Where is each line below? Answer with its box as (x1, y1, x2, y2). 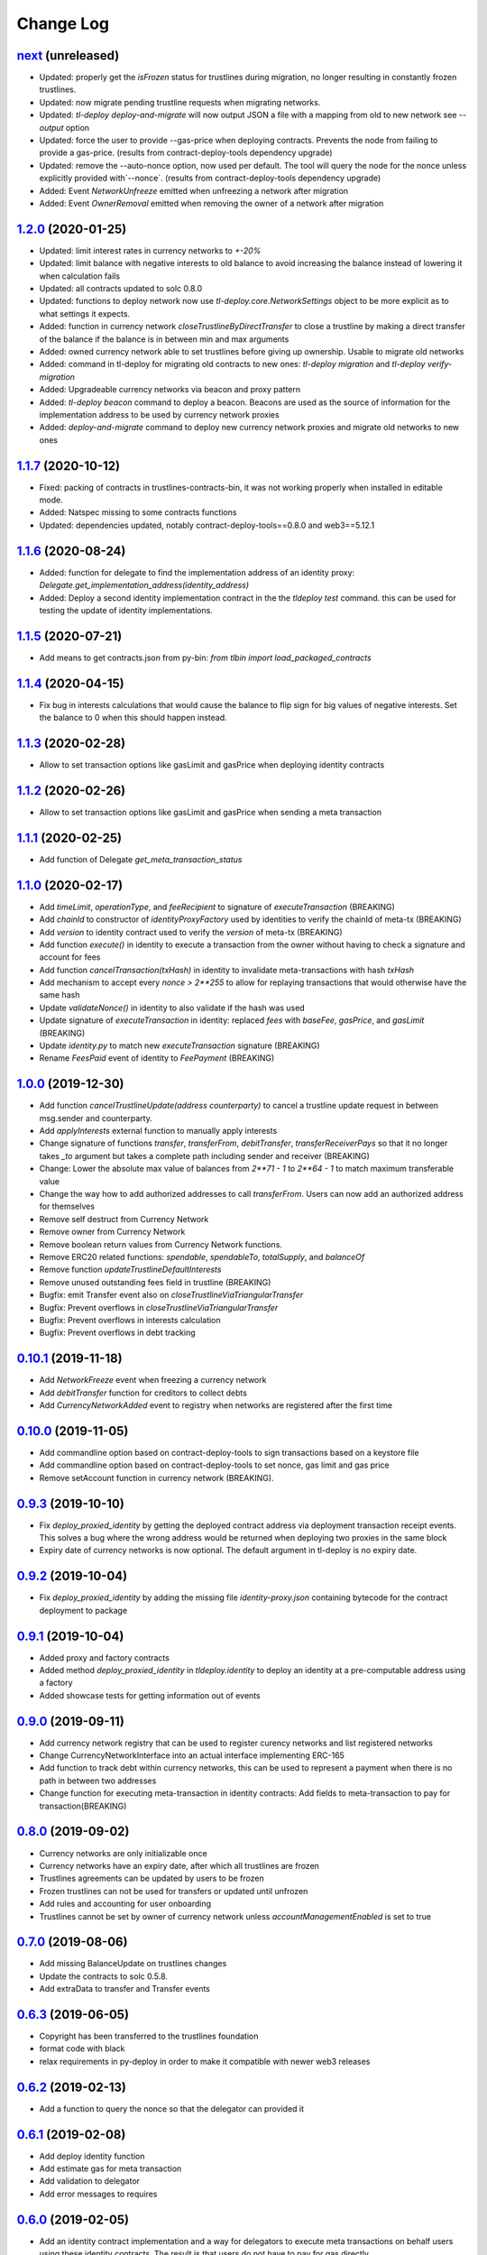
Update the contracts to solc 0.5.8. (39, 1971, 169, 1982)
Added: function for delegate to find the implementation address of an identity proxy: (39, 566, 355, 577)
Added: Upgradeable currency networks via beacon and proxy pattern (39, 384, 301, 395)
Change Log (16, 14, 110, 33)
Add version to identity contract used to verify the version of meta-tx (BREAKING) (39, 926, 343, 937)
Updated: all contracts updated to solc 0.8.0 (39, 283, 203, 294)
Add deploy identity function (39, 2150, 145, 2161)
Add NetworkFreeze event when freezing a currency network (39, 1375, 267, 1385)
